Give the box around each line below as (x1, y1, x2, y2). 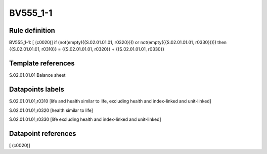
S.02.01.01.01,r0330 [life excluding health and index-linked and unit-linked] (9, 116, 162, 122)
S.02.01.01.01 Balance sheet (9, 72, 66, 78)
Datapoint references (9, 129, 77, 138)
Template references (9, 59, 75, 68)
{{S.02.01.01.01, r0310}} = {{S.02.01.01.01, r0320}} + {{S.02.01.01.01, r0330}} (9, 46, 165, 52)
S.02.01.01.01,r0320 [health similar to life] (9, 107, 93, 113)
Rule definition (9, 26, 55, 35)
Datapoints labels (9, 85, 64, 94)
